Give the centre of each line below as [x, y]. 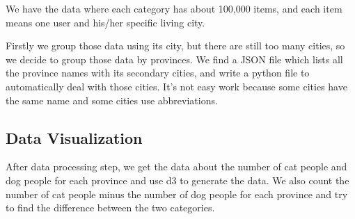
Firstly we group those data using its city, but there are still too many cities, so [175, 46]
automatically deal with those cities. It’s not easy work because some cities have [176, 86]
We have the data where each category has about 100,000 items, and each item [174, 8]
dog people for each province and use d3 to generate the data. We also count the [177, 180]
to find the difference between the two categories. [110, 208]
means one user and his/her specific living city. [105, 22]
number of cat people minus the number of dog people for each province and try [177, 194]
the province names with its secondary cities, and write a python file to [158, 73]
